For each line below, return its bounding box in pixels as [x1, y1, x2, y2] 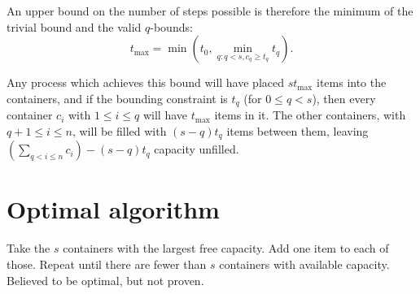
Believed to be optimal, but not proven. [7, 271, 204, 288]
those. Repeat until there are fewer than [7, 256, 207, 272]
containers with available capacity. [219, 256, 390, 272]
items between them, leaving [226, 122, 369, 139]
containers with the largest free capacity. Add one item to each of [63, 240, 389, 257]
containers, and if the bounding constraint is [7, 89, 228, 106]
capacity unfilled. [154, 141, 239, 158]
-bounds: [150, 18, 193, 35]
